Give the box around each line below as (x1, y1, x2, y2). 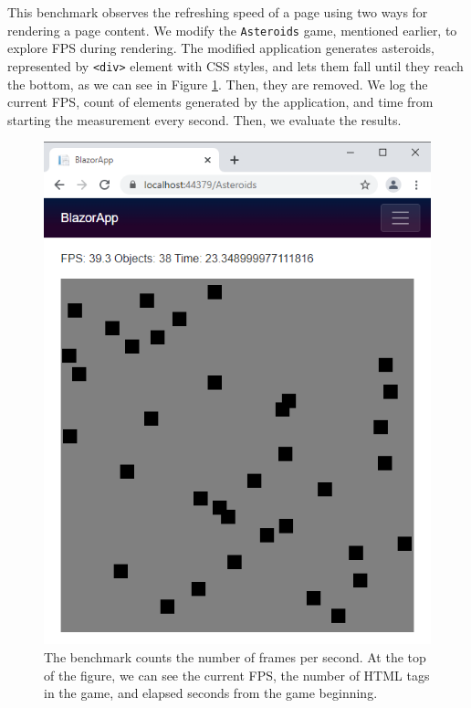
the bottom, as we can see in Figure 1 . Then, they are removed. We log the (7, 74, 428, 93)
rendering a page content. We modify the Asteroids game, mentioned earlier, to (7, 20, 457, 39)
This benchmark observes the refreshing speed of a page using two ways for (7, 3, 428, 21)
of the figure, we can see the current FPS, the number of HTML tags (44, 665, 430, 684)
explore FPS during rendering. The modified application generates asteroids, (7, 38, 434, 58)
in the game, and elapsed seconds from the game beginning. (44, 683, 378, 703)
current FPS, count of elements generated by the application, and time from (7, 92, 434, 111)
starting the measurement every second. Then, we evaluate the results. (7, 110, 402, 129)
